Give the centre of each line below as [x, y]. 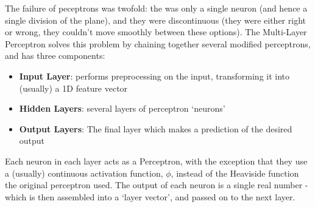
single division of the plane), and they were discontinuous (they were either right [155, 20]
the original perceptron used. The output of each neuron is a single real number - [157, 185]
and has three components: [55, 56]
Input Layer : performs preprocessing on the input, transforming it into [154, 76]
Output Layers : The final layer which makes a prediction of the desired [156, 128]
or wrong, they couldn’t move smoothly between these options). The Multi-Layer [156, 32]
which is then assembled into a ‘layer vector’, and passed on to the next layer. [150, 196]
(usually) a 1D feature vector [73, 88]
